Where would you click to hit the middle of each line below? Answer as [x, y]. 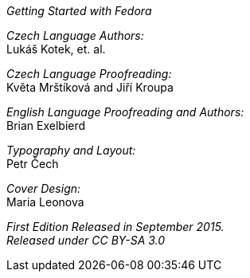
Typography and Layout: [71, 150]
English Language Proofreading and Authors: [125, 112]
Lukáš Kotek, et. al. [56, 49]
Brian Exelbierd [46, 125]
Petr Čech [33, 164]
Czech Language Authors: [75, 35]
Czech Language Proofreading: [89, 74]
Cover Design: [44, 188]
